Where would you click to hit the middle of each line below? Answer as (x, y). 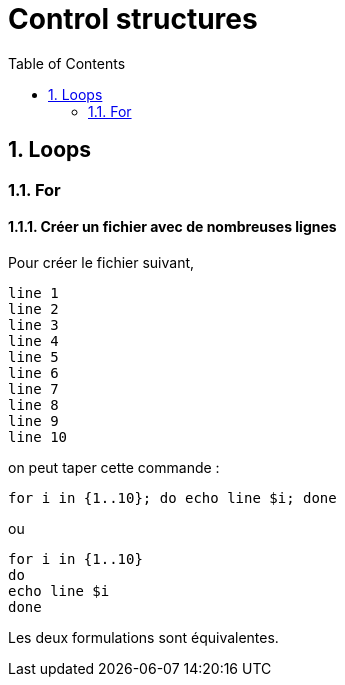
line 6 (33, 372)
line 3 (33, 324)
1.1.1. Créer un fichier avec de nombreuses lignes (172, 227)
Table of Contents (67, 63)
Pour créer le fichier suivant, (101, 262)
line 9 (33, 420)
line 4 (33, 340)
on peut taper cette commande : (114, 467)
